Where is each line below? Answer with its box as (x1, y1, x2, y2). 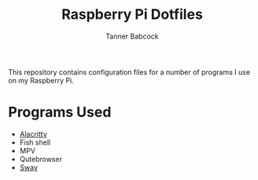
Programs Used (8, 104, 112, 121)
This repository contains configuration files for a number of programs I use (8, 67, 250, 76)
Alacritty (19, 129, 47, 138)
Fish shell (19, 138, 51, 147)
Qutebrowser (19, 154, 63, 163)
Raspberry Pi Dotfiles (61, 6, 203, 24)
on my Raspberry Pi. (8, 75, 75, 85)
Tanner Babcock (105, 31, 159, 41)
